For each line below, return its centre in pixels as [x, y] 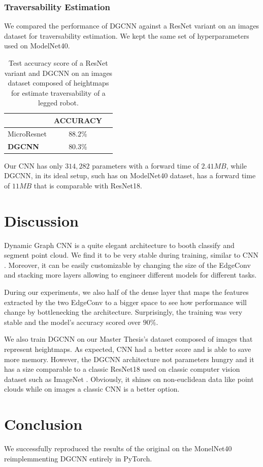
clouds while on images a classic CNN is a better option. [92, 389]
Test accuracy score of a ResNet [58, 63]
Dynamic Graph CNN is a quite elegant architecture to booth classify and [119, 245]
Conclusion [43, 424]
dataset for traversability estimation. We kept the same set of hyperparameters [127, 35]
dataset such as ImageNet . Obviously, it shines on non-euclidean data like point [129, 379]
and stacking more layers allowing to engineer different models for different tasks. [130, 275]
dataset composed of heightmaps [58, 83]
